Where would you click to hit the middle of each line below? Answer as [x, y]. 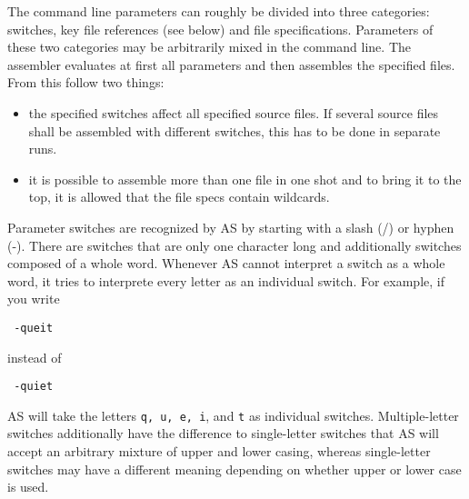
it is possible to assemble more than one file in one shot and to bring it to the [245, 179]
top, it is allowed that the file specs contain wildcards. [179, 197]
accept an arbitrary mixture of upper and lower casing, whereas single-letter [219, 451]
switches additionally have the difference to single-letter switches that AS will [223, 433]
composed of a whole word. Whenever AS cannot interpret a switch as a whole [226, 263]
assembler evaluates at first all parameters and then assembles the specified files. [231, 64]
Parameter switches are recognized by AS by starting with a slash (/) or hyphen [231, 227]
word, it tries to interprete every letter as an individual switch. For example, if [226, 280]
